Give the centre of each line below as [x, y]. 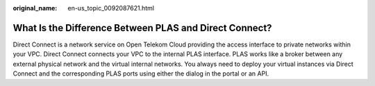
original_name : [35, 8]
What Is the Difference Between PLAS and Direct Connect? [142, 28]
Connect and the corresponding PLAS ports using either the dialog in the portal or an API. [141, 74]
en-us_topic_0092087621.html [111, 8]
